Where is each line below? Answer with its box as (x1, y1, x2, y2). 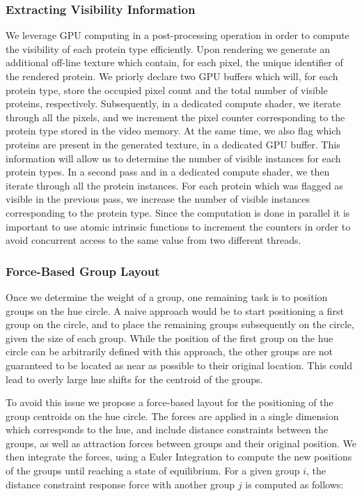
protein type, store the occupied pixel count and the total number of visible (6, 82, 328, 97)
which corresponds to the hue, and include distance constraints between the (6, 422, 328, 437)
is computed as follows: (245, 476, 344, 491)
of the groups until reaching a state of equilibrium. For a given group (6, 463, 300, 478)
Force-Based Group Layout (6, 262, 160, 279)
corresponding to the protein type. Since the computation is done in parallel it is (6, 205, 350, 219)
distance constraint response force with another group (6, 476, 235, 491)
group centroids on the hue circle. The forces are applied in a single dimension (6, 408, 339, 423)
